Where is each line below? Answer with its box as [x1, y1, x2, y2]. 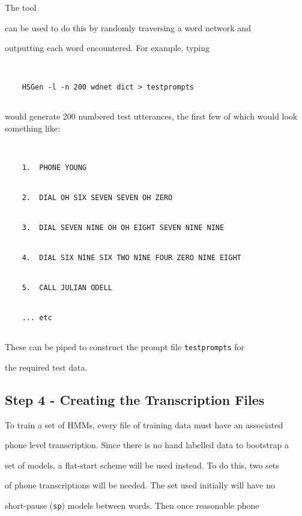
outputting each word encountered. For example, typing [5, 41, 210, 54]
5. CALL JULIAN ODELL [22, 283, 112, 292]
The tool [5, 1, 37, 13]
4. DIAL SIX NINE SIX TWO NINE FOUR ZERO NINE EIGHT [22, 253, 241, 262]
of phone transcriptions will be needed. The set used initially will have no [5, 479, 275, 491]
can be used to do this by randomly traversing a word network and [5, 21, 251, 34]
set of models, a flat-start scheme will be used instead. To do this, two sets [5, 458, 279, 471]
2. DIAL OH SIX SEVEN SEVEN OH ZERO [22, 193, 173, 202]
